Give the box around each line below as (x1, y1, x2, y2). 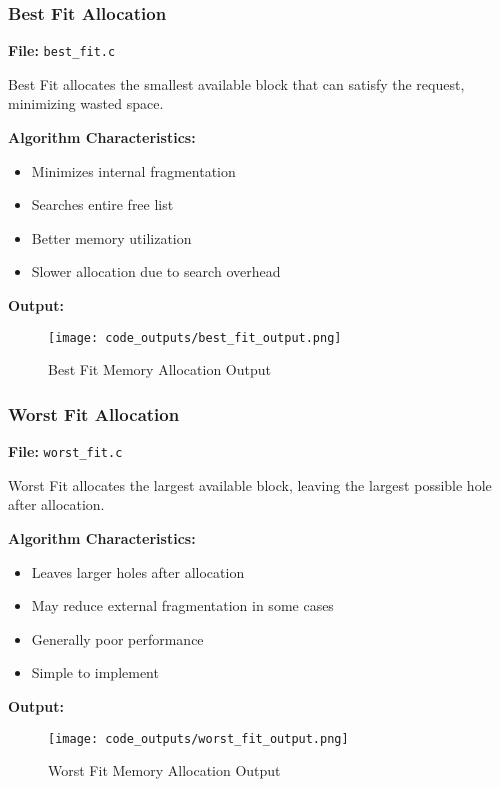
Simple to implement (31, 662, 159, 683)
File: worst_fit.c (8, 441, 123, 462)
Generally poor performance (31, 628, 204, 649)
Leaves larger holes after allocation (31, 561, 245, 582)
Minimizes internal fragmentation (31, 160, 236, 181)
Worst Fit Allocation (8, 401, 180, 426)
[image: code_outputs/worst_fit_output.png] (48, 731, 349, 746)
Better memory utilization (31, 227, 192, 248)
